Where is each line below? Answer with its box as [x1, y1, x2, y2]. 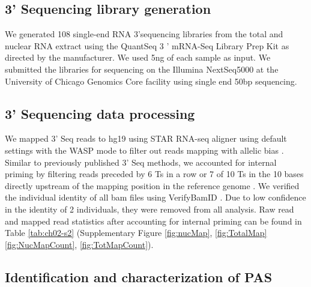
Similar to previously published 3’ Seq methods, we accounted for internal [5, 156, 277, 168]
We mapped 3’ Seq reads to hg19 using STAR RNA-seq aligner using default [5, 132, 287, 145]
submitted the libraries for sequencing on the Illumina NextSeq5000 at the [5, 62, 279, 75]
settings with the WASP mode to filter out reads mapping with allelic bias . [5, 143, 284, 156]
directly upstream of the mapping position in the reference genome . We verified [5, 179, 300, 192]
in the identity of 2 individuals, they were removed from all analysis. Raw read [5, 202, 294, 215]
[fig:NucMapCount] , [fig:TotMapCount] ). [5, 238, 154, 250]
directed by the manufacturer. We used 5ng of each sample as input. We [5, 51, 271, 64]
